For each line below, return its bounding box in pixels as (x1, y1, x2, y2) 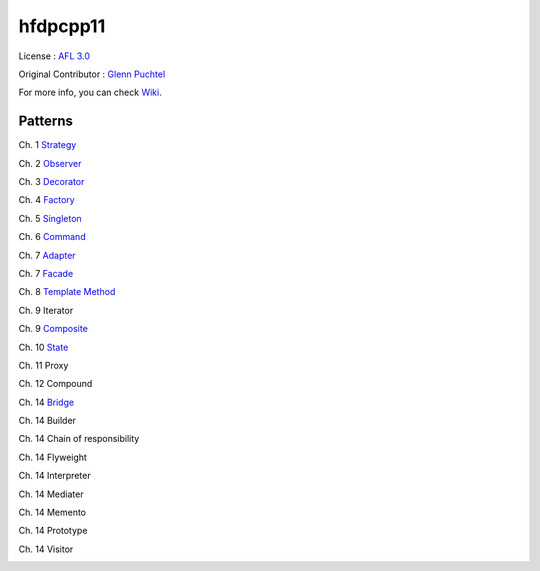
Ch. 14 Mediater (18, 488, 84, 500)
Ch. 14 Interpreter (18, 470, 91, 482)
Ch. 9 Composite (18, 323, 89, 335)
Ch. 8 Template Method (18, 286, 116, 298)
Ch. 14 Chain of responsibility (18, 433, 140, 445)
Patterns (18, 113, 74, 130)
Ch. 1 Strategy (18, 139, 77, 151)
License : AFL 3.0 (18, 50, 90, 62)
